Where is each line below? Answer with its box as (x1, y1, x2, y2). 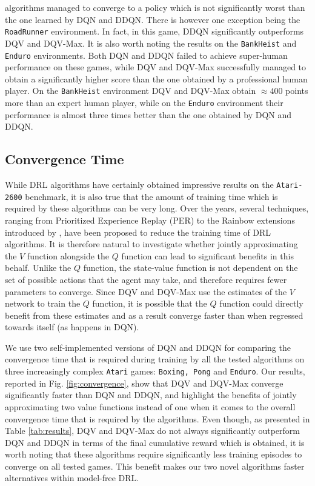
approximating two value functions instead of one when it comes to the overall (5, 400, 296, 413)
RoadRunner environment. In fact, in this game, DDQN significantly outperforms (5, 25, 304, 38)
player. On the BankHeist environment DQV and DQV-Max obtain (5, 84, 256, 97)
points (285, 84, 308, 97)
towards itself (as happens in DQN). (5, 321, 139, 333)
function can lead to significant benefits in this (121, 249, 294, 262)
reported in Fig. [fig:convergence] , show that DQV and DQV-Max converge (5, 376, 283, 389)
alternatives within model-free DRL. (5, 471, 139, 484)
